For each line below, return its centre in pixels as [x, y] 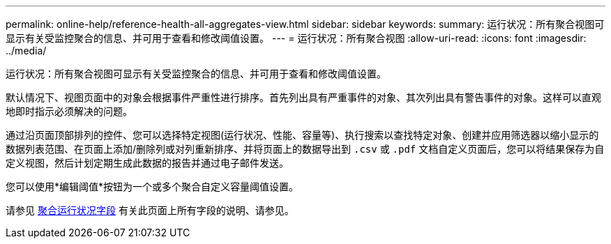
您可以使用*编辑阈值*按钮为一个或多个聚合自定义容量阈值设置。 [152, 186]
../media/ [26, 51]
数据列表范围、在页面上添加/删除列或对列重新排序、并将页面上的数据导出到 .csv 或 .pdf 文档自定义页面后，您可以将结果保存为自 [305, 149]
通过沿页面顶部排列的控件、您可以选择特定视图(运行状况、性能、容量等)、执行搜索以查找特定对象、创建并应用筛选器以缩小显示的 [302, 135]
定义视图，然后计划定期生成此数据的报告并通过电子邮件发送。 [147, 163]
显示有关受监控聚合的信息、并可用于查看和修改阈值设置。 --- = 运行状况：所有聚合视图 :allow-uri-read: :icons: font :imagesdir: [296, 38]
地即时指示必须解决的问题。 [69, 111]
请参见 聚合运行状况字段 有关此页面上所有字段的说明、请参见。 [150, 210]
